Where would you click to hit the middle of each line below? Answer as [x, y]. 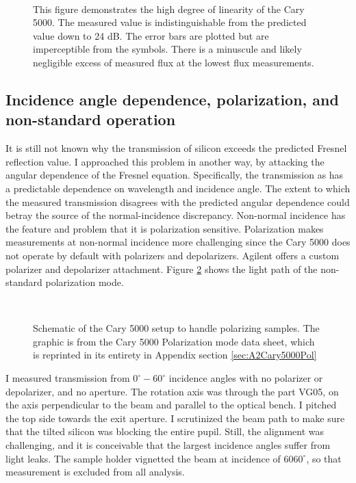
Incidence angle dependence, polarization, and [172, 99]
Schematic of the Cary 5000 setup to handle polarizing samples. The [176, 328]
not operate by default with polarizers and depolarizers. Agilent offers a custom [173, 255]
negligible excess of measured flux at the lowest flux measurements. [174, 62]
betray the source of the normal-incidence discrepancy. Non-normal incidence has [176, 215]
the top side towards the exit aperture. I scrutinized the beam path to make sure [175, 418]
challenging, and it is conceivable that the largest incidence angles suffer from [168, 445]
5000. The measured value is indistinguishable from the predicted [170, 22]
